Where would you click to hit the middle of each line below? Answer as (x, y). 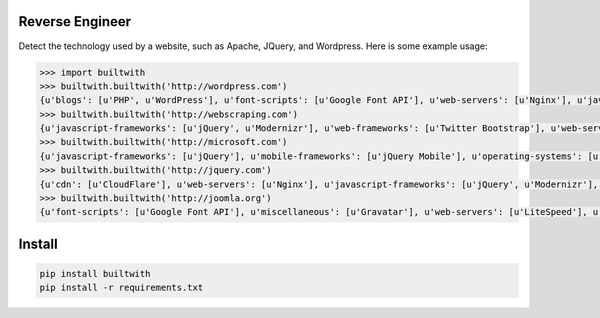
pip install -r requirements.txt (121, 288)
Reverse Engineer (75, 21)
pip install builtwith (95, 273)
